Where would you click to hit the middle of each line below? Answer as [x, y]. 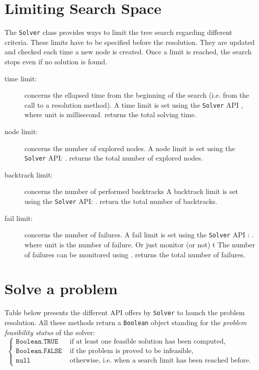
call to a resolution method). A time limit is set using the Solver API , [134, 104]
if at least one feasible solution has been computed [146, 342]
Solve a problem [61, 288]
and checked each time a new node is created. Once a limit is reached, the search [128, 52]
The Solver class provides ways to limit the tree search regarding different [119, 32]
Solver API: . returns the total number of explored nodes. [114, 158]
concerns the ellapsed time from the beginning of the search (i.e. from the [137, 95]
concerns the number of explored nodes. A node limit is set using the [130, 148]
